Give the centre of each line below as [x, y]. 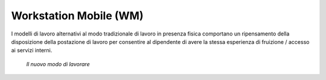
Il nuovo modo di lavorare [58, 64]
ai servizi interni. [32, 51]
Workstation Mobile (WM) [77, 16]
